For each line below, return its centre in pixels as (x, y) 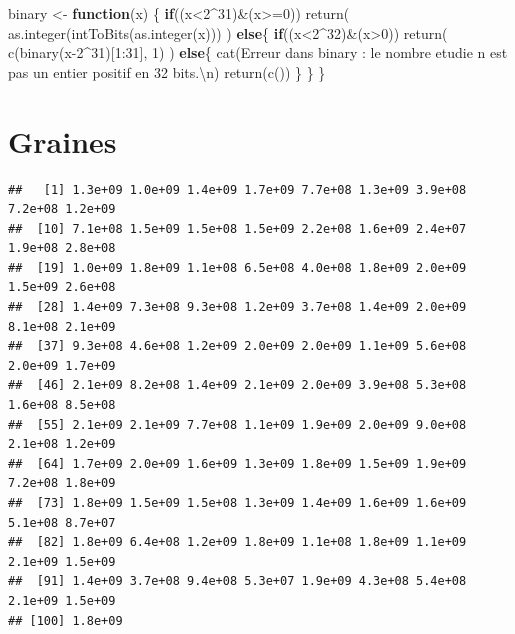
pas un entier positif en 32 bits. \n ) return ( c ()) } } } (167, 71)
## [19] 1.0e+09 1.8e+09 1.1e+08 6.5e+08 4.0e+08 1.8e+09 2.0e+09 (237, 267)
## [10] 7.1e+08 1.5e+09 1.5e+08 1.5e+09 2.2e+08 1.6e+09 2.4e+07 (237, 228)
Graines (62, 140)
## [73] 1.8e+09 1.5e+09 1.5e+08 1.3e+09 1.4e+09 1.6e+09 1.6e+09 (237, 503)
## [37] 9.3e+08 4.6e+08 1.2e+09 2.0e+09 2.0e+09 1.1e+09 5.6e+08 (237, 346)
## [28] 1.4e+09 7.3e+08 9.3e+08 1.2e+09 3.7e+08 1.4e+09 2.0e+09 (237, 307)
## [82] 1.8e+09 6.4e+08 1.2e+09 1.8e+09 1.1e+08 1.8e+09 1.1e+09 (237, 542)
